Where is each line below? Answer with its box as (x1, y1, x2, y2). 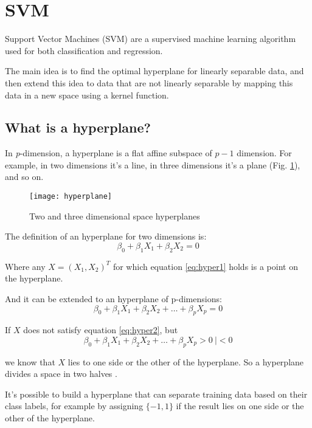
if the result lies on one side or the (176, 399, 304, 412)
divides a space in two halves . (5, 367, 117, 380)
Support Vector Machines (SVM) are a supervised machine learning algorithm (5, 32, 296, 45)
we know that (5, 355, 55, 368)
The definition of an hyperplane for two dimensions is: (5, 230, 207, 243)
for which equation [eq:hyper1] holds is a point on (113, 260, 298, 272)
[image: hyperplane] (29, 192, 113, 201)
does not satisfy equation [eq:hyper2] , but (23, 323, 178, 336)
